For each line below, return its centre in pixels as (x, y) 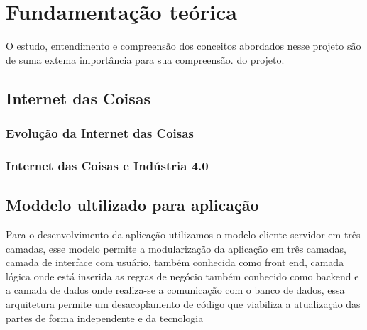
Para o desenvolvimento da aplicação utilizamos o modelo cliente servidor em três (183, 234)
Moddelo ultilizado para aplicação (132, 205)
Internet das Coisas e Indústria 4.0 (107, 165)
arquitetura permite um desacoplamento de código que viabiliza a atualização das (183, 303)
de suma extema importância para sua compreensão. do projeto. (145, 59)
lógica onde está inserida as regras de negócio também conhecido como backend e (182, 276)
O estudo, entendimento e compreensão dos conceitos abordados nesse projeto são (183, 46)
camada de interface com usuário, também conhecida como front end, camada (175, 262)
